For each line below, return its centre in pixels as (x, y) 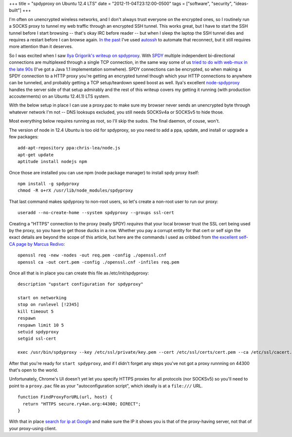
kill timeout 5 (36, 311)
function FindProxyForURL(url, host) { (65, 397)
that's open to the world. (34, 370)
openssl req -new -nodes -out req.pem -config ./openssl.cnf (92, 255)
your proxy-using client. (33, 428)
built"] (15, 10)
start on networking (42, 298)
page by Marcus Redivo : (41, 244)
